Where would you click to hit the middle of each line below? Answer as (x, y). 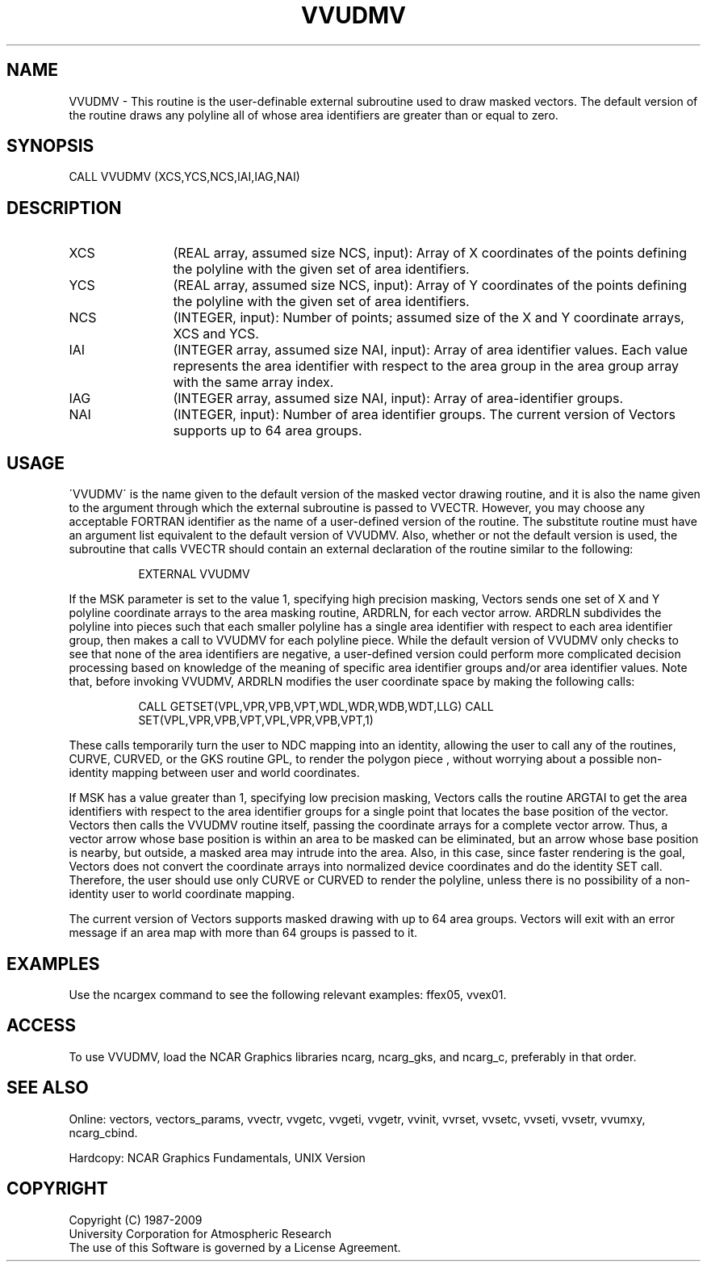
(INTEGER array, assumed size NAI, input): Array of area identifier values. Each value (431, 350)
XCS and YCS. (216, 334)
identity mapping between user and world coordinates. (214, 773)
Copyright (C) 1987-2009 (136, 1220)
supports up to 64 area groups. (268, 431)
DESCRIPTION (64, 208)
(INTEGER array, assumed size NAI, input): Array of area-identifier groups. (398, 399)
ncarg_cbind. (103, 1132)
